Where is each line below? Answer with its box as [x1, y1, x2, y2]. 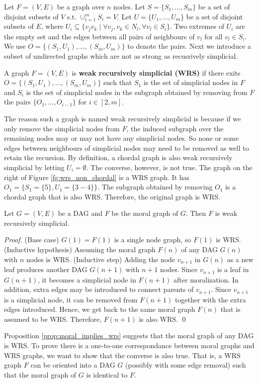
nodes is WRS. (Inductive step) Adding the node [26, 254, 175, 264]
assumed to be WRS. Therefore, [4, 313, 102, 324]
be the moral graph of [111, 208, 178, 218]
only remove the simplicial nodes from [4, 123, 120, 133]
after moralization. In [173, 274, 239, 285]
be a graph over [57, 1, 105, 11]
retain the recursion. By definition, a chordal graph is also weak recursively [4, 152, 233, 163]
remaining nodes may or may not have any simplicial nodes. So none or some [4, 133, 239, 143]
